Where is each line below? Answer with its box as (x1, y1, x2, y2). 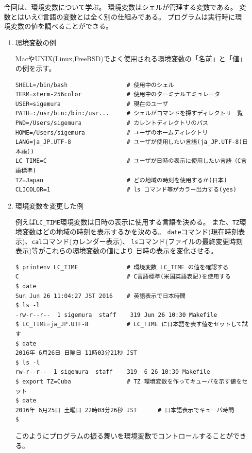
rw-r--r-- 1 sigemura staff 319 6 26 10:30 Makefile (15, 368, 210, 376)
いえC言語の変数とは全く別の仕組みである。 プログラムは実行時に (24, 11, 235, 21)
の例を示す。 (15, 63, 56, 73)
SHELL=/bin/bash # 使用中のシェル (15, 81, 174, 88)
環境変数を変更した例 (15, 200, 84, 210)
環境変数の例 (15, 37, 56, 47)
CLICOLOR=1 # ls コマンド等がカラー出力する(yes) (15, 186, 237, 193)
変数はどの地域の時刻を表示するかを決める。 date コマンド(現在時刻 (22, 226, 238, 236)
